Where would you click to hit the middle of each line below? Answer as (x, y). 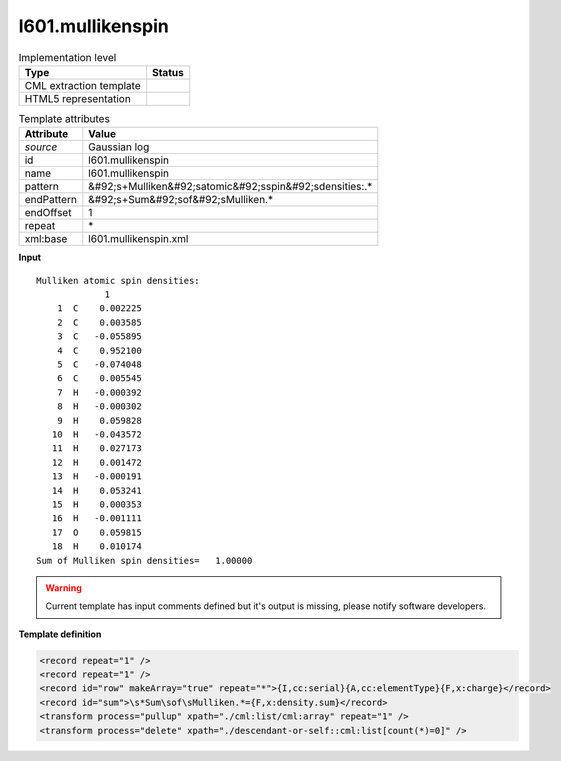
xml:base (46, 239)
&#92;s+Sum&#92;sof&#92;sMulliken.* (181, 200)
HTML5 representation (78, 98)
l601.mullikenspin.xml (138, 239)
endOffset (48, 213)
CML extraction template (82, 85)
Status (167, 72)
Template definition (60, 634)
